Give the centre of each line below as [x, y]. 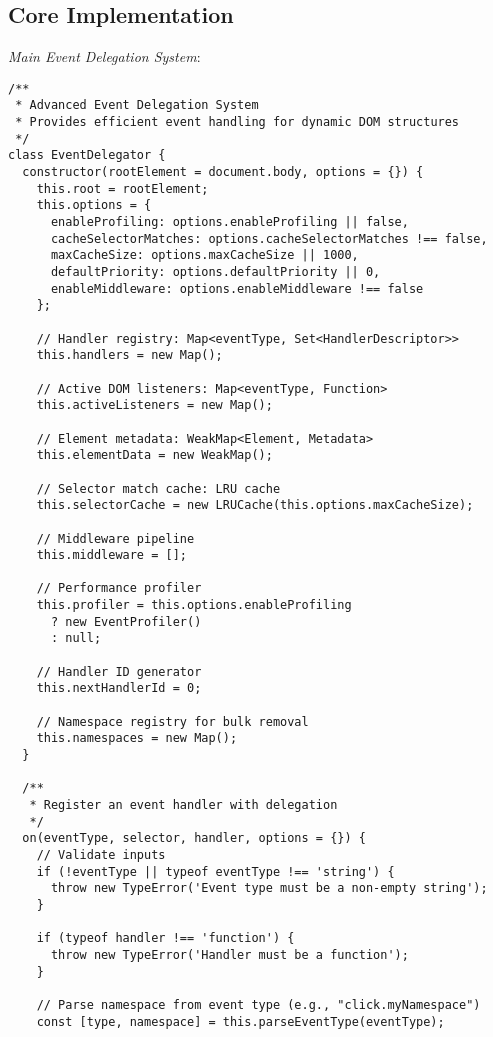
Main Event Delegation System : [104, 56]
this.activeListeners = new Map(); [154, 405]
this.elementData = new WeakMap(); [154, 455]
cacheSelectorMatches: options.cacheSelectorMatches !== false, [269, 238]
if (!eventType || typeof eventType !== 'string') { [215, 871]
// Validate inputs [101, 854]
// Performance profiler [119, 588]
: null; [76, 638]
